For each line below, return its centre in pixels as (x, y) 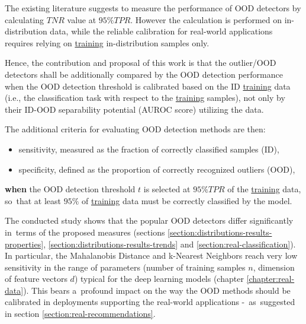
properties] (24, 244)
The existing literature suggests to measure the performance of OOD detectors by (153, 8)
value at (82, 19)
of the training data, (264, 189)
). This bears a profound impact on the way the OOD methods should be (157, 290)
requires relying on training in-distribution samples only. (107, 42)
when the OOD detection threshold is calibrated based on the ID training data (148, 86)
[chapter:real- (270, 279)
